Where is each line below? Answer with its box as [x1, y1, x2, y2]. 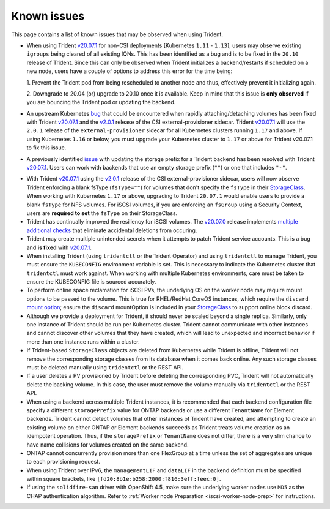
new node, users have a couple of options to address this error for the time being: [26, 67, 233, 75]
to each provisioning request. [26, 458, 100, 466]
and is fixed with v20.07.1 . [26, 244, 92, 251]
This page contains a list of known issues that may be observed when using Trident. [11, 31, 223, 38]
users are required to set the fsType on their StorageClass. [26, 209, 178, 217]
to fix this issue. [26, 144, 67, 151]
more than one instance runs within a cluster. [26, 337, 140, 345]
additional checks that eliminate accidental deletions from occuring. [26, 227, 197, 234]
